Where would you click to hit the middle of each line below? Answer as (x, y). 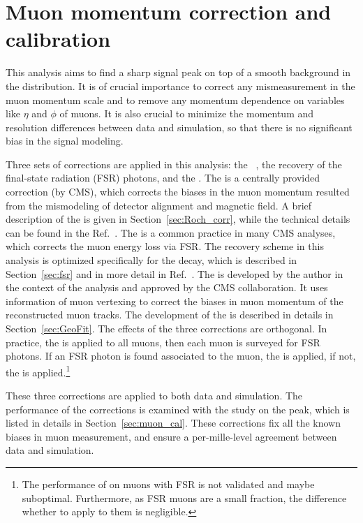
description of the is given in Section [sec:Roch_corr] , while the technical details (178, 219)
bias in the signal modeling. (65, 141)
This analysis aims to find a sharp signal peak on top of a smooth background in (178, 72)
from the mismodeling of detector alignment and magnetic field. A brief (159, 205)
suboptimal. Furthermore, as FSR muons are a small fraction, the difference (184, 498)
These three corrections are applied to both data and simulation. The (154, 396)
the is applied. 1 (38, 371)
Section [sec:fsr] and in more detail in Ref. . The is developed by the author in (175, 273)
